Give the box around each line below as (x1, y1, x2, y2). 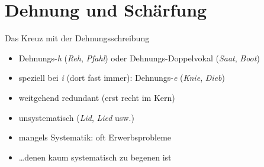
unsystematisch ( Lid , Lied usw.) (18, 111, 134, 123)
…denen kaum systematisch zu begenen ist (18, 150, 172, 163)
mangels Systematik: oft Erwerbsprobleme (18, 131, 172, 143)
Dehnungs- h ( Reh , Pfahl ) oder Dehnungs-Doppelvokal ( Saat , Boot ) (18, 51, 260, 64)
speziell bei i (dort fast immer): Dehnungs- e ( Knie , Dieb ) (18, 71, 225, 84)
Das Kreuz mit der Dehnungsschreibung (5, 32, 150, 44)
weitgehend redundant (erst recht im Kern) (18, 91, 175, 103)
